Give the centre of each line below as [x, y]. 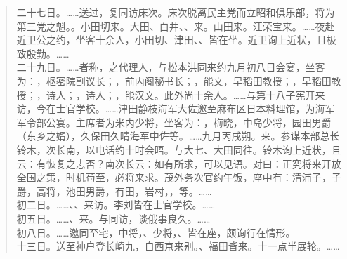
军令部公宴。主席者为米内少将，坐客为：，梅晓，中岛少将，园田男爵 [174, 122]
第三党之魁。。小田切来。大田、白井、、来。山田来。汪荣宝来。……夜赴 [176, 26]
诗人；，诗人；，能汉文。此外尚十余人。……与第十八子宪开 [181, 94]
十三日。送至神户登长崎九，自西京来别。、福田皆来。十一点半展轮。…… [178, 246]
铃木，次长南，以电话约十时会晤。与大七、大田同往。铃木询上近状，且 [179, 149]
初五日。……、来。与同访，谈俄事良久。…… [113, 218]
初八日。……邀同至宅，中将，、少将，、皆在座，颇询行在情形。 [156, 232]
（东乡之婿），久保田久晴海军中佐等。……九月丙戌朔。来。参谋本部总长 [178, 136]
